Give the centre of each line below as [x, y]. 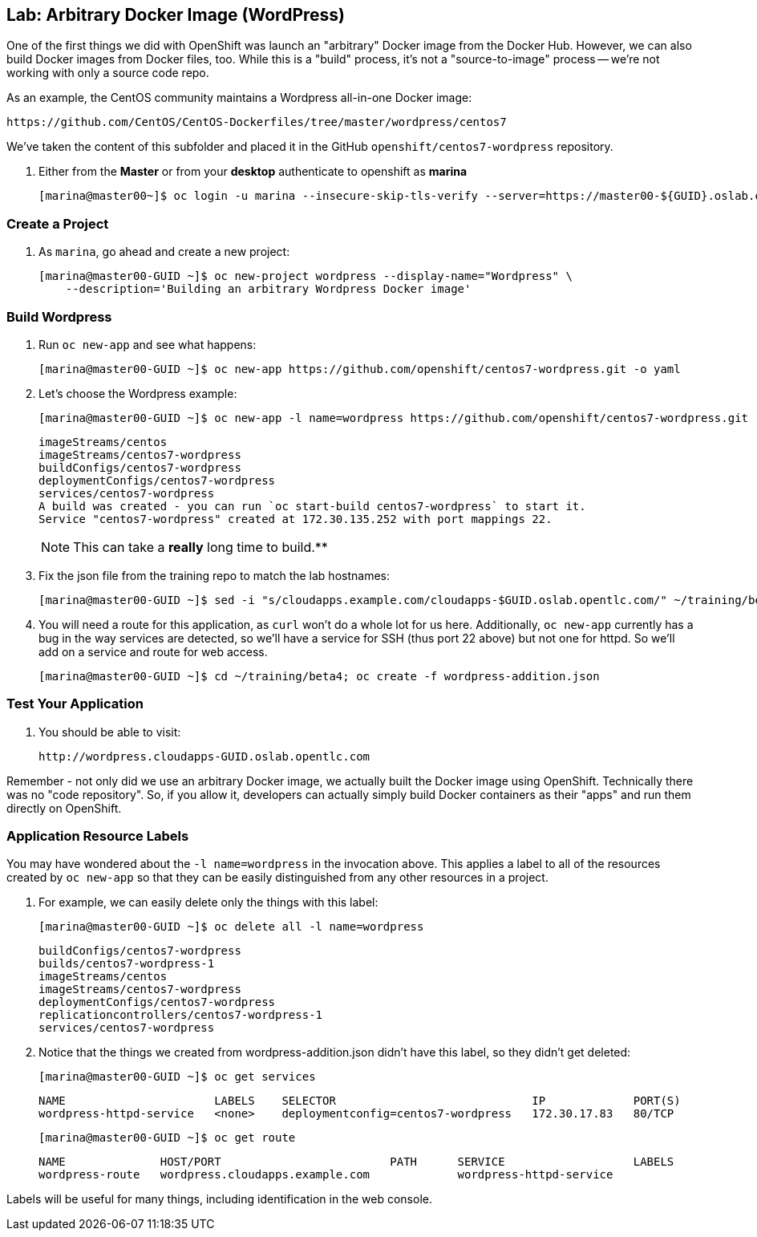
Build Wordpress [59, 316]
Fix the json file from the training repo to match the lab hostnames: [214, 575]
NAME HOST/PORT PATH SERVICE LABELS [356, 1162]
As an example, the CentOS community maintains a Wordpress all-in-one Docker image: [239, 98]
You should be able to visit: [110, 732]
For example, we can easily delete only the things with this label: [208, 902]
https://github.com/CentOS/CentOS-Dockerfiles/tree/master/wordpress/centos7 [257, 122]
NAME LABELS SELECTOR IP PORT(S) [360, 1101]
